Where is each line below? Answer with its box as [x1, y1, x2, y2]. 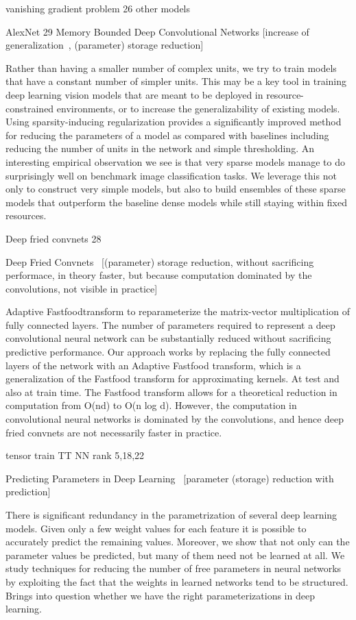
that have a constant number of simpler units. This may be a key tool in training [5, 74, 347, 88]
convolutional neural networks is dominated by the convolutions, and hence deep [5, 412, 344, 426]
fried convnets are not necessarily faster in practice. [5, 425, 222, 439]
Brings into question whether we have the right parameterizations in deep [5, 588, 315, 602]
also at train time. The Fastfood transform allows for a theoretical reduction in [5, 384, 337, 399]
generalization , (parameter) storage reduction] [5, 38, 204, 52]
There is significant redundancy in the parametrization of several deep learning [5, 508, 337, 521]
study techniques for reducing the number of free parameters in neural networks [5, 561, 342, 575]
